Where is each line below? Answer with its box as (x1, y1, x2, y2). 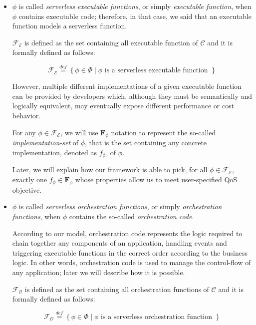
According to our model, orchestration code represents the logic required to (12, 228, 243, 238)
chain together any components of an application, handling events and (12, 238, 227, 248)
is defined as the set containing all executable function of (24, 37, 198, 47)
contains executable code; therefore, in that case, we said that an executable (18, 10, 252, 21)
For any (12, 127, 36, 137)
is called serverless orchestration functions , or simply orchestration (18, 201, 222, 212)
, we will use (60, 127, 98, 137)
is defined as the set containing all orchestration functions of (24, 284, 209, 294)
